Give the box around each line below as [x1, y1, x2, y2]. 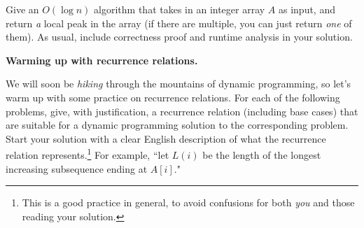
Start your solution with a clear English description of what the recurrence [6, 131, 326, 145]
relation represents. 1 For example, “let [6, 145, 169, 162]
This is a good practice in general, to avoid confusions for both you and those [22, 195, 355, 210]
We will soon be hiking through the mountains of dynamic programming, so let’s [6, 76, 351, 91]
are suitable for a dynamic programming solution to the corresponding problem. [6, 117, 349, 132]
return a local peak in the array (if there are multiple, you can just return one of [6, 15, 352, 30]
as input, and [279, 2, 335, 16]
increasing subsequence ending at [6, 161, 148, 176]
